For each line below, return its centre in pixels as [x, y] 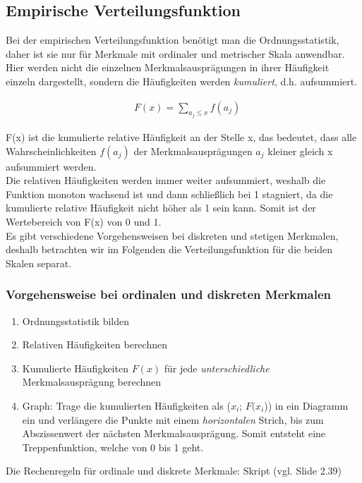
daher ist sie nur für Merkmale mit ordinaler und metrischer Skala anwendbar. [175, 53]
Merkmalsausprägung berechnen [92, 382]
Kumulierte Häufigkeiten [75, 368]
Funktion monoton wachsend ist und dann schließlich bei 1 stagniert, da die [169, 194]
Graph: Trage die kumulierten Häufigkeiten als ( [126, 405]
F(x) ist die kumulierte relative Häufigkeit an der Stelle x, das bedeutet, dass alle [181, 137]
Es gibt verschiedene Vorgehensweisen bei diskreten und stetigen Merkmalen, [172, 235]
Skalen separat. [39, 263]
